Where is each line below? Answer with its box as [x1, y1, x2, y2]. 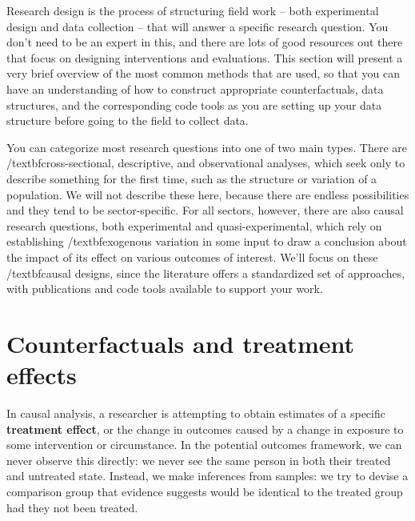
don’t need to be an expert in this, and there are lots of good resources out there [6, 34, 403, 50]
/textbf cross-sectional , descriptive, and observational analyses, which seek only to [6, 154, 405, 171]
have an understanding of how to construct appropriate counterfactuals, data [6, 80, 384, 97]
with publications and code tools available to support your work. [6, 280, 323, 297]
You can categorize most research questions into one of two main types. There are [6, 138, 408, 155]
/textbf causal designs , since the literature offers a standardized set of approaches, [6, 264, 405, 281]
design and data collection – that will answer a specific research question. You [6, 18, 389, 34]
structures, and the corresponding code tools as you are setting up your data [6, 96, 382, 113]
